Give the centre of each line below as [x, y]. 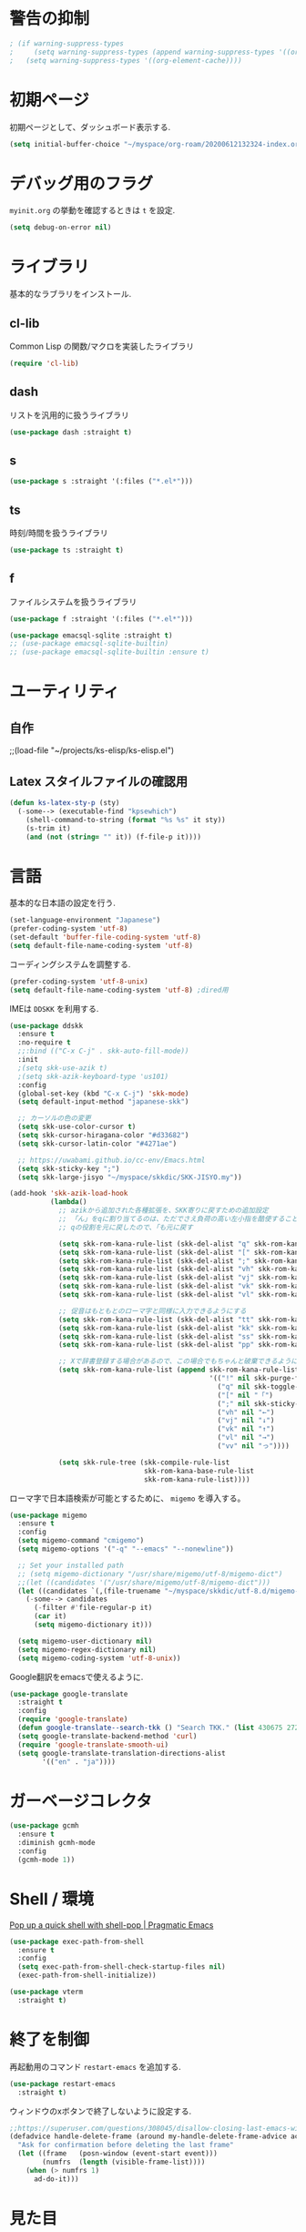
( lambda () [69, 1202]
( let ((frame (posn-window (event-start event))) [118, 2154]
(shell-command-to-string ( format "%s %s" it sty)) [126, 820]
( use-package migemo [49, 1515]
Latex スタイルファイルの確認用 [99, 781]
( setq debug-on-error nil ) [61, 228]
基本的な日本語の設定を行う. [63, 903]
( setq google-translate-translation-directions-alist [122, 1753]
